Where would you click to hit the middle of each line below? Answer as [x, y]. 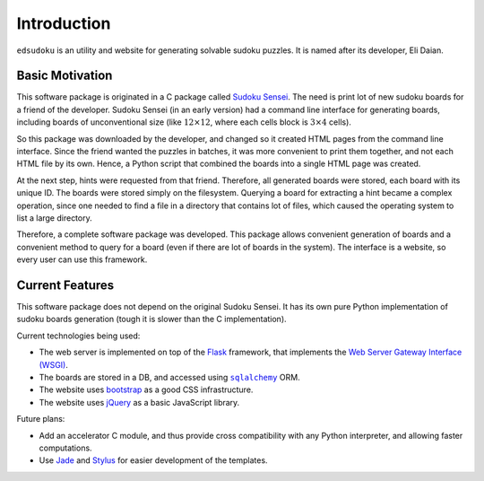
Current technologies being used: [78, 336]
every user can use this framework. [82, 259]
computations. [66, 448]
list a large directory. [55, 218]
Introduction [64, 23]
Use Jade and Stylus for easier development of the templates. [153, 460]
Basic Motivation [65, 76]
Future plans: [41, 419]
